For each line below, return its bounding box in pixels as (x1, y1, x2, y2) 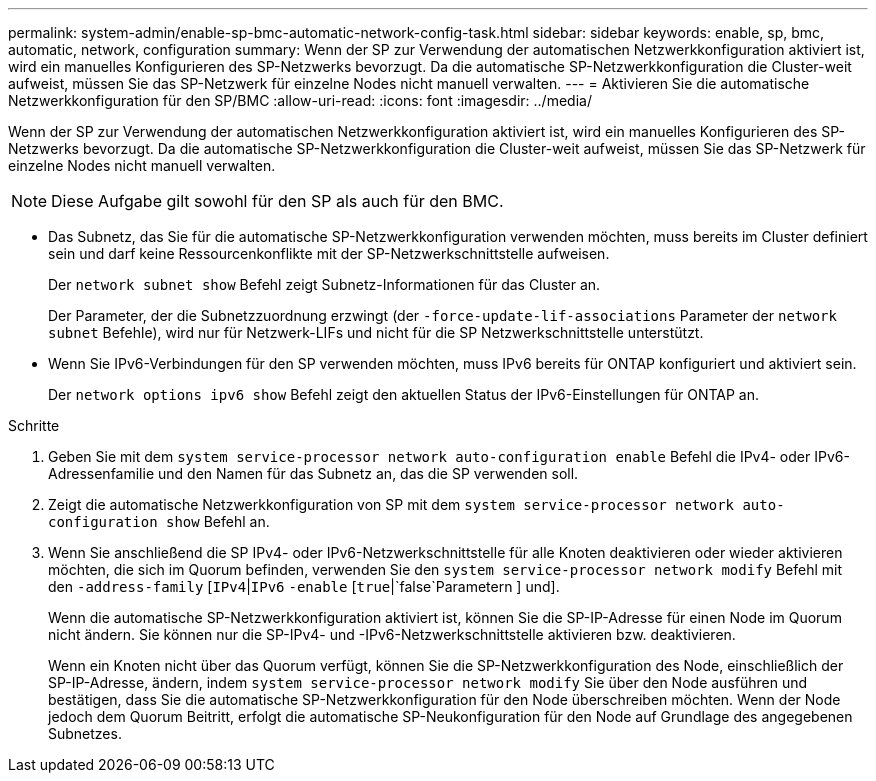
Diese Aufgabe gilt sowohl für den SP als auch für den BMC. (51, 191, 504, 211)
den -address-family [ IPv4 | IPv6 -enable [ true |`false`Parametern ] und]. (48, 578, 560, 595)
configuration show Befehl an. (48, 513, 270, 530)
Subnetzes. (48, 725, 122, 742)
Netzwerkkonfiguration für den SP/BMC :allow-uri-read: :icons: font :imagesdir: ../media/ (8, 92, 592, 109)
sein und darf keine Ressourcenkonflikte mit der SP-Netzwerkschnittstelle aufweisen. (48, 245, 610, 262)
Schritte (8, 417, 60, 434)
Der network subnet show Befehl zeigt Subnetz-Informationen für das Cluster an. (48, 276, 601, 293)
